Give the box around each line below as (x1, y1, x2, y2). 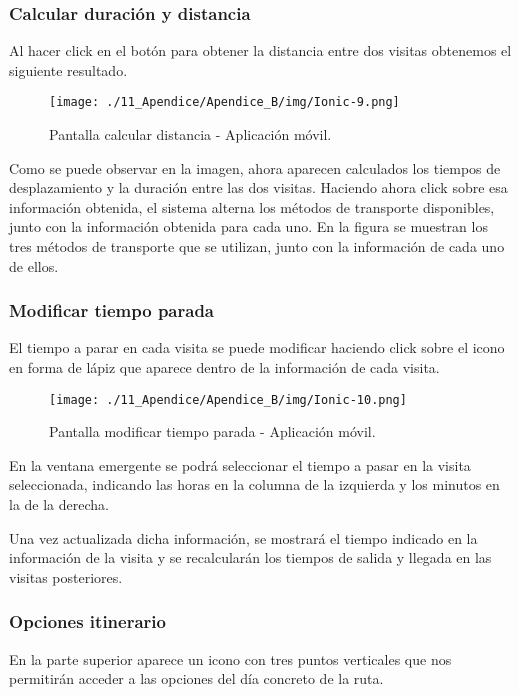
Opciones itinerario (9, 609, 166, 634)
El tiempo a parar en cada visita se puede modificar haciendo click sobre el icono (9, 337, 505, 358)
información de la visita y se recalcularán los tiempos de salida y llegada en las (9, 547, 492, 568)
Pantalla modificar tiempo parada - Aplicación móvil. (49, 421, 376, 442)
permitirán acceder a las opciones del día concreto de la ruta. (9, 668, 384, 689)
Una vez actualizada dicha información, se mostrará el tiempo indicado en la (9, 527, 478, 548)
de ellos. (9, 255, 59, 276)
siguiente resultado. (9, 59, 128, 80)
